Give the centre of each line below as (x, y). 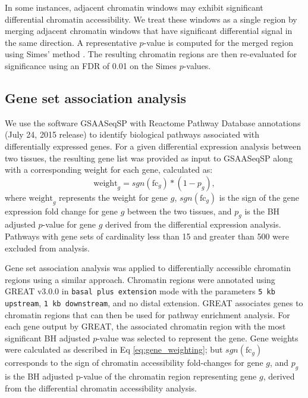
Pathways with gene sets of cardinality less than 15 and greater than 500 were (147, 236)
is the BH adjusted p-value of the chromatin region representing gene (131, 376)
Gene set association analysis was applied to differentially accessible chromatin (148, 268)
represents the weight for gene (114, 197)
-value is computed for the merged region (219, 42)
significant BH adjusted (48, 338)
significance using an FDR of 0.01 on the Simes (91, 65)
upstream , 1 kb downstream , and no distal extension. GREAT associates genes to (154, 302)
